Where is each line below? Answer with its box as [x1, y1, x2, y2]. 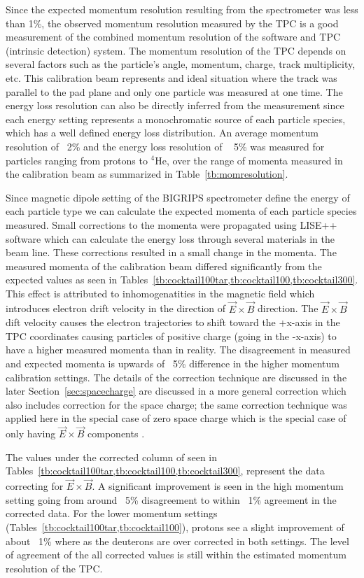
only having [6, 426, 56, 441]
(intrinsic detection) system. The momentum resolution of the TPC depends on [6, 43, 346, 57]
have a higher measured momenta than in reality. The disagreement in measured [6, 342, 351, 357]
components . [87, 426, 145, 441]
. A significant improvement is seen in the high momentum [92, 479, 344, 493]
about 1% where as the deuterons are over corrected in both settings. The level [6, 533, 349, 548]
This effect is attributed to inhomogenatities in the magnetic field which [6, 286, 315, 300]
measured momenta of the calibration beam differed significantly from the [6, 258, 322, 273]
